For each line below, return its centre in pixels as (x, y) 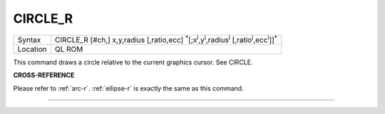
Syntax (29, 40)
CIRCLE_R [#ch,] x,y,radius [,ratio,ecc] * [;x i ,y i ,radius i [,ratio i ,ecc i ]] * (166, 39)
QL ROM (69, 49)
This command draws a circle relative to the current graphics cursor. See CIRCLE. (133, 62)
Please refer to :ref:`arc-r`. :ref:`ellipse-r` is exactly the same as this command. (128, 88)
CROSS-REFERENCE (44, 75)
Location (32, 49)
